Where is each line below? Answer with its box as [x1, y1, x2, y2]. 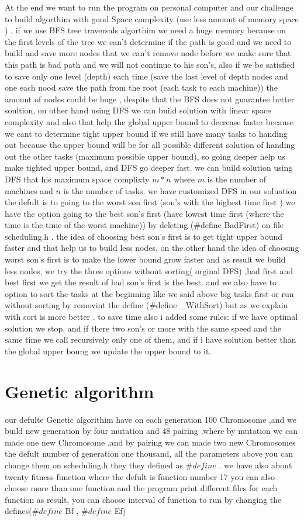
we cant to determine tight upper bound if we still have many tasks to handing [5, 127, 288, 139]
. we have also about [219, 458, 292, 471]
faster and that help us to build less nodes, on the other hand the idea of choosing [5, 241, 299, 254]
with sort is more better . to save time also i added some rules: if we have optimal [5, 310, 298, 323]
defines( [5, 505, 32, 517]
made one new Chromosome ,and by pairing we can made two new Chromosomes [5, 436, 296, 448]
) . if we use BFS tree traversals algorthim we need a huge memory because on [5, 24, 286, 36]
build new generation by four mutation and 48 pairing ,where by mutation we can [5, 425, 298, 437]
